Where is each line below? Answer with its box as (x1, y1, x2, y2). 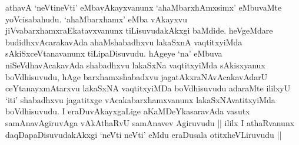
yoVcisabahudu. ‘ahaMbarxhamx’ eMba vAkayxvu (5, 12, 187, 25)
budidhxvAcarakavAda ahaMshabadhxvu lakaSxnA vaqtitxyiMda (5, 35, 242, 48)
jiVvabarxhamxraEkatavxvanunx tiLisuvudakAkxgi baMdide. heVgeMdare (5, 24, 273, 37)
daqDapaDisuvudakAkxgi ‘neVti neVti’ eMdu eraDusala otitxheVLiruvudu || (5, 128, 282, 140)
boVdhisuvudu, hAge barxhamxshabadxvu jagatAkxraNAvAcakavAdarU (5, 70, 268, 83)
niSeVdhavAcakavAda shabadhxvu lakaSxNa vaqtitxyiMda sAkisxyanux (5, 58, 265, 71)
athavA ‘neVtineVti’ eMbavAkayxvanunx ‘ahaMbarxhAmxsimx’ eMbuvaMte (5, 1, 282, 13)
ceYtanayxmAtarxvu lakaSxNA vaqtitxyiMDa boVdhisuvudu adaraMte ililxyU (5, 82, 291, 94)
